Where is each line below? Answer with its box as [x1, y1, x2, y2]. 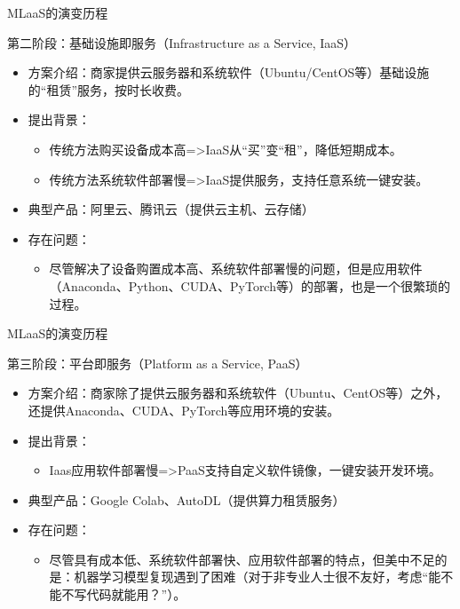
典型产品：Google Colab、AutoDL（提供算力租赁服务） [28, 490, 345, 509]
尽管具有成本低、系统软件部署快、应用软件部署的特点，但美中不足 [49, 550, 435, 568]
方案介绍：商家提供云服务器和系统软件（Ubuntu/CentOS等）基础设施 [28, 63, 430, 82]
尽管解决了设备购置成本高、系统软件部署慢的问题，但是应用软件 [49, 259, 423, 278]
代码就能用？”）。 [86, 585, 186, 604]
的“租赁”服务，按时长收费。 [28, 80, 190, 99]
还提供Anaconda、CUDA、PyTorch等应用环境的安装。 [28, 400, 340, 419]
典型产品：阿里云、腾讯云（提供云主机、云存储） [28, 200, 314, 218]
